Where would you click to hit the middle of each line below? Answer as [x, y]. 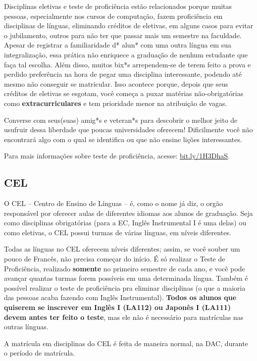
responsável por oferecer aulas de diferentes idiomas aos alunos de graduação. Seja [128, 213]
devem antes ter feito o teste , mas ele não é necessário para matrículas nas [124, 317]
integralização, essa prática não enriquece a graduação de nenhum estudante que [126, 54]
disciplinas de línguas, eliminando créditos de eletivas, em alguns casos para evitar [129, 26]
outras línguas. [26, 327]
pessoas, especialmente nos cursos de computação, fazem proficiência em [113, 16]
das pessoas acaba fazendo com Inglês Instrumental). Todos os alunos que [120, 297]
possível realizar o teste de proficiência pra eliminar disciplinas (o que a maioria [125, 287]
